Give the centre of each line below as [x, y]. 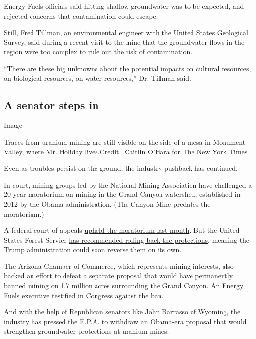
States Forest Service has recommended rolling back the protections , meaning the [127, 240]
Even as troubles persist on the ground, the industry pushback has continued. [121, 168]
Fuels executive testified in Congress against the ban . [84, 295]
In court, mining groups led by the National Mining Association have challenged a [128, 184]
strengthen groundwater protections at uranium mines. [87, 331]
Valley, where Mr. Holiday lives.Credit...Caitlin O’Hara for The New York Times [126, 151]
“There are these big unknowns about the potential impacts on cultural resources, [128, 68]
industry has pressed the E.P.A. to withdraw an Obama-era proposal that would [125, 321]
